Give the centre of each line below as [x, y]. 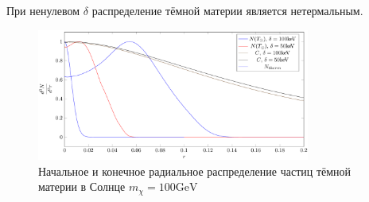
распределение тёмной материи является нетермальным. [227, 10]
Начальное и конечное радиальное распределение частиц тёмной [195, 171]
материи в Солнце [82, 186]
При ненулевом [43, 10]
